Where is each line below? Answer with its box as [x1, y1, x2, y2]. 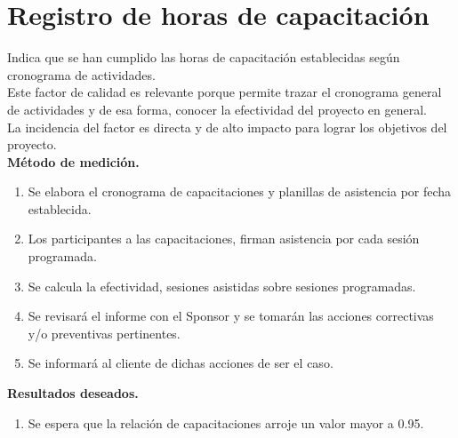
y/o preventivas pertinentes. [28, 323, 181, 342]
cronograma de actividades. [7, 65, 156, 84]
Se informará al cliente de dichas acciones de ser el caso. [28, 354, 333, 372]
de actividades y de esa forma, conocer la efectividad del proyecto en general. [7, 100, 427, 118]
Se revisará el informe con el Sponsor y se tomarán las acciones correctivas [28, 307, 434, 325]
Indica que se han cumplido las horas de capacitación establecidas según [7, 48, 400, 67]
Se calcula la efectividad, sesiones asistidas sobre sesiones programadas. [28, 276, 416, 295]
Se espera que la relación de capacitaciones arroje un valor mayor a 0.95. [28, 413, 424, 432]
